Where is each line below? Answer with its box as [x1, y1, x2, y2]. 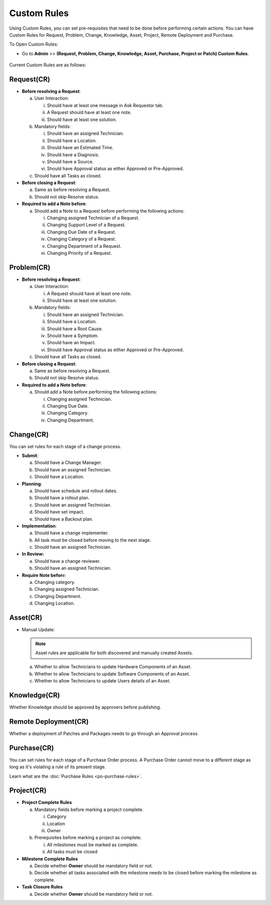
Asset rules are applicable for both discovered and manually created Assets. [35, 650, 193, 656]
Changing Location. [34, 600, 75, 607]
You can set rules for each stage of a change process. [9, 443, 121, 449]
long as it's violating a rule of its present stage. [9, 764, 106, 770]
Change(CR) [9, 430, 49, 439]
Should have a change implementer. [34, 530, 109, 536]
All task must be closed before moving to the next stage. [34, 537, 152, 543]
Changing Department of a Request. [47, 243, 121, 249]
